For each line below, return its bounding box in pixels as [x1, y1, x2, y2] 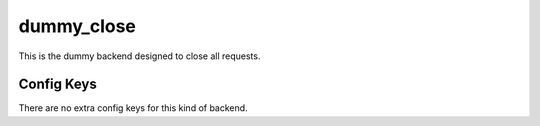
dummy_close [18, 15, 137, 37]
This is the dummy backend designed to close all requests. [18, 50, 261, 62]
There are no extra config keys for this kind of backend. [18, 102, 249, 114]
